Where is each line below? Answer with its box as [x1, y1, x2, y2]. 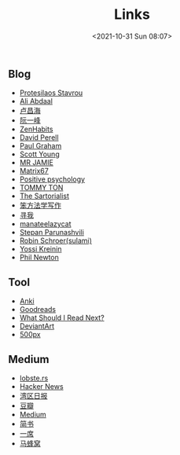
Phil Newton [19, 253, 59, 262]
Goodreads [19, 305, 57, 314]
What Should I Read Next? [19, 313, 105, 323]
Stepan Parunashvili [19, 228, 85, 237]
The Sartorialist [19, 191, 69, 201]
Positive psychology [19, 174, 85, 184]
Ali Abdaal [19, 97, 53, 106]
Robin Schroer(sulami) [19, 236, 93, 245]
